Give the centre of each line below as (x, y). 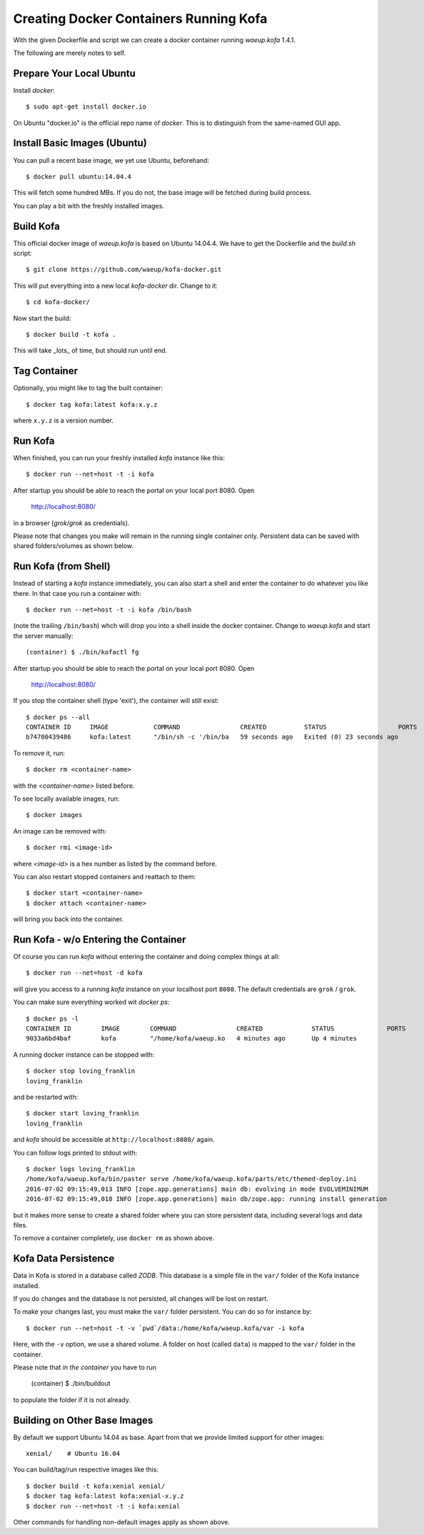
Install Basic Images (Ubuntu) (80, 143)
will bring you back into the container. (69, 919)
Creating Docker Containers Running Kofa (140, 19)
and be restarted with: (46, 1097)
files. (20, 1225)
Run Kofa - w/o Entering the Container (100, 939)
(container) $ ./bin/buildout (71, 1384)
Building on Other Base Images (83, 1420)
